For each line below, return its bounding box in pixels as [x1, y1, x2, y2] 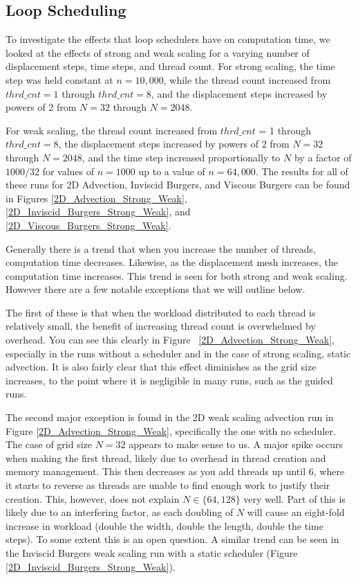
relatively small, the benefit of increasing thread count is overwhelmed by [6, 319, 316, 333]
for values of [42, 163, 95, 178]
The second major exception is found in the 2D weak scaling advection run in [6, 410, 334, 425]
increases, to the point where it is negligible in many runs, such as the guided [6, 373, 333, 387]
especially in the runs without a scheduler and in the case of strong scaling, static [6, 346, 351, 360]
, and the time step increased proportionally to [82, 150, 281, 164]
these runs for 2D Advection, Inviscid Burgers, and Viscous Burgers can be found [6, 177, 350, 192]
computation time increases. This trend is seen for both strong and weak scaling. [6, 268, 348, 283]
